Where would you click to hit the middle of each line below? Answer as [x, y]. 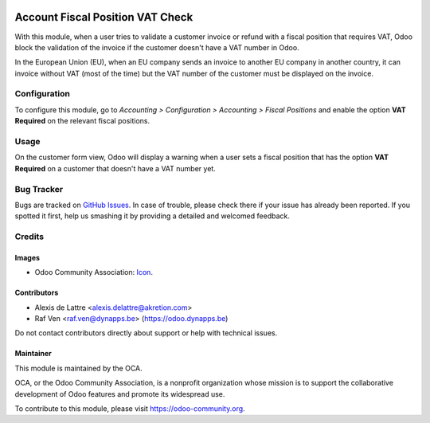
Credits [29, 237]
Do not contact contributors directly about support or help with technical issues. [146, 333]
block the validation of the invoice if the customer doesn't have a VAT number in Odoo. [157, 47]
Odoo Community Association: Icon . [94, 272]
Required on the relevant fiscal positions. [82, 121]
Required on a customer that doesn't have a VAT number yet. [115, 168]
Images [27, 257]
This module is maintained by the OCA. [78, 368]
